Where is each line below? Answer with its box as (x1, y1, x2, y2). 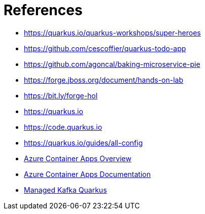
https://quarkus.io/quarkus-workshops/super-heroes (24, 28, 201, 37)
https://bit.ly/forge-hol (24, 91, 98, 100)
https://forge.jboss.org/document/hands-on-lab (24, 75, 184, 84)
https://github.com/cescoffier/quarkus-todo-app (24, 44, 186, 53)
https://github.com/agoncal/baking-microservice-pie (24, 59, 200, 68)
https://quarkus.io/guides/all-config (24, 138, 143, 147)
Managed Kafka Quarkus (24, 185, 107, 194)
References (4, 2, 83, 19)
